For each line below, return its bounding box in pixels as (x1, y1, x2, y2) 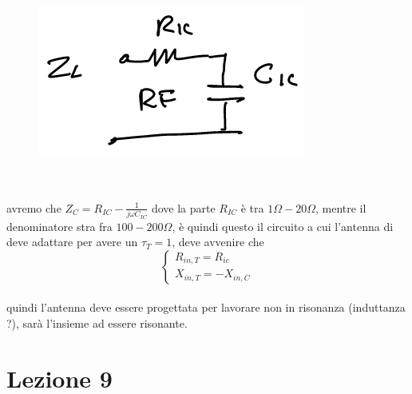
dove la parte (151, 199, 216, 216)
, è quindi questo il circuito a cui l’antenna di (172, 217, 394, 234)
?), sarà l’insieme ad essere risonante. (6, 314, 188, 331)
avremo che (6, 199, 61, 216)
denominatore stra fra (6, 217, 113, 234)
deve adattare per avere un (6, 233, 138, 250)
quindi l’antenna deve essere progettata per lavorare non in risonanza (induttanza (6, 299, 406, 316)
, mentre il (315, 199, 366, 216)
